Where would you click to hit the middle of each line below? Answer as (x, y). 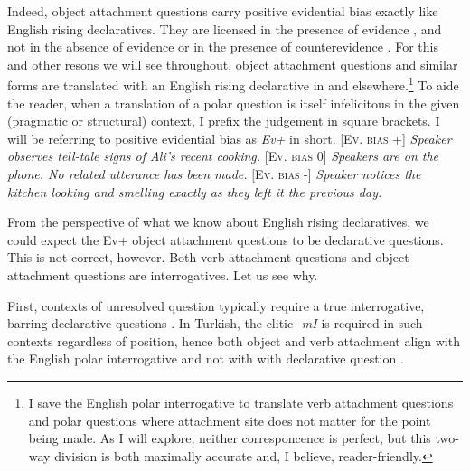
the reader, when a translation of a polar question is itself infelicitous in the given (234, 103)
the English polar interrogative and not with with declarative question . (206, 358)
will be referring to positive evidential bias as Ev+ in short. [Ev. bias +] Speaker (230, 138)
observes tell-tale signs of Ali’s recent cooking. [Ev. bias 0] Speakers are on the (223, 156)
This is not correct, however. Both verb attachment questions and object (208, 257)
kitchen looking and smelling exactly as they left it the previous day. (195, 191)
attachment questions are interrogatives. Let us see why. (163, 274)
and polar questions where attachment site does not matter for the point (230, 420)
